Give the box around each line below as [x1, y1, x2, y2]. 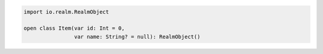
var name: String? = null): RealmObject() [74, 33, 200, 40]
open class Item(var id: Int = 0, [23, 25, 125, 32]
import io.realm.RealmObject [23, 8, 109, 15]
